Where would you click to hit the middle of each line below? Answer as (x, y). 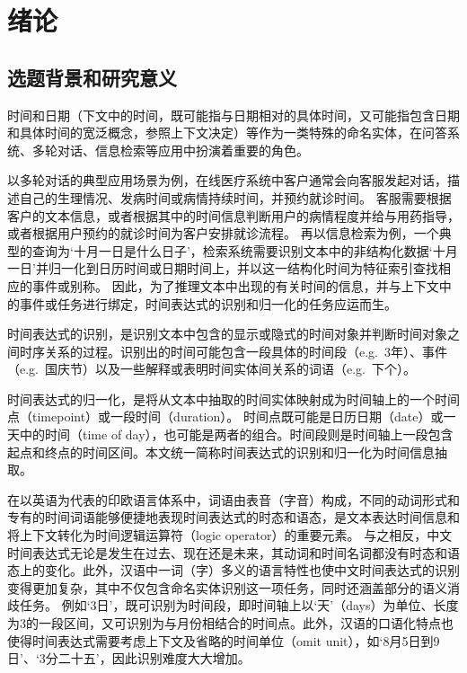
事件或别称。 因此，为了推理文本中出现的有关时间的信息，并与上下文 (235, 285)
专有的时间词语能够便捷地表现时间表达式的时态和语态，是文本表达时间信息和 (233, 517)
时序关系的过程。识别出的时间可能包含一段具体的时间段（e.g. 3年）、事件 (233, 351)
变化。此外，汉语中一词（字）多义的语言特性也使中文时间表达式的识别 (252, 570)
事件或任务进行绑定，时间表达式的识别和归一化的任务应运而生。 (208, 303)
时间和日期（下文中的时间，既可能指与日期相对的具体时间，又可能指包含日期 (233, 115)
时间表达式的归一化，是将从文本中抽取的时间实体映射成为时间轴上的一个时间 (233, 398)
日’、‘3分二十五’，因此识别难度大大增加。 (129, 658)
